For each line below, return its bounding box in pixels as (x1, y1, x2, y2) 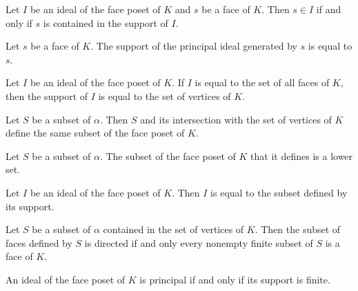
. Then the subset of (255, 222, 341, 237)
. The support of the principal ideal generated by (90, 39, 297, 53)
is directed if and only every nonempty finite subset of (84, 235, 313, 250)
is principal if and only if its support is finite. (139, 272, 330, 286)
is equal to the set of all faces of (195, 75, 330, 90)
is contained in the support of (43, 15, 168, 30)
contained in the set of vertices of (103, 222, 244, 237)
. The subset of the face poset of (99, 148, 236, 163)
